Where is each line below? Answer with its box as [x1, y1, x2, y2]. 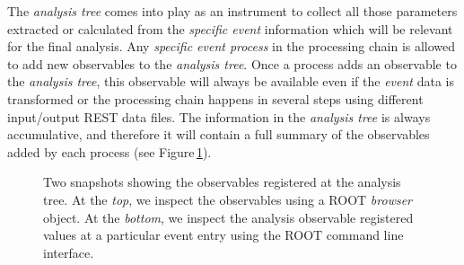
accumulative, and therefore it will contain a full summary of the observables [7, 125, 430, 144]
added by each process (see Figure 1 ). [7, 142, 212, 161]
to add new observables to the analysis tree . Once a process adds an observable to [7, 54, 457, 73]
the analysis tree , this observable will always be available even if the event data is [7, 72, 454, 91]
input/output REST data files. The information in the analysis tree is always [7, 107, 431, 126]
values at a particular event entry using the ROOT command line [43, 225, 404, 244]
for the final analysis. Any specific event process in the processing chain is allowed [7, 37, 456, 56]
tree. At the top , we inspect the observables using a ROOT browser [43, 190, 413, 208]
